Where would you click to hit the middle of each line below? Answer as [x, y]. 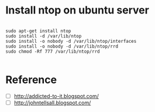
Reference [31, 80]
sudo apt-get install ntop [38, 31]
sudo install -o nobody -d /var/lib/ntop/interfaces [71, 41]
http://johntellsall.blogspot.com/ [52, 103]
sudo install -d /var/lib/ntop [44, 36]
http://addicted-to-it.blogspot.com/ [56, 96]
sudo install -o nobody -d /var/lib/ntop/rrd [62, 46]
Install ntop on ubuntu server [77, 10]
